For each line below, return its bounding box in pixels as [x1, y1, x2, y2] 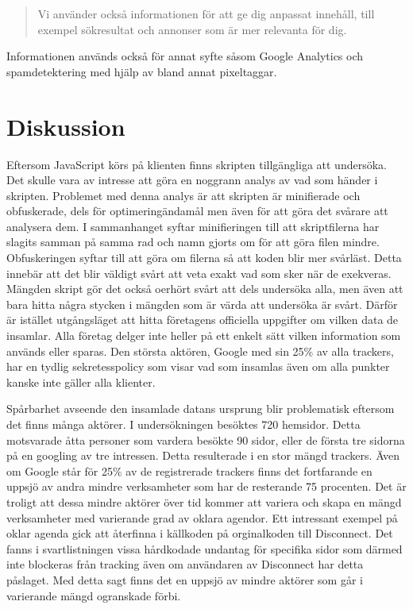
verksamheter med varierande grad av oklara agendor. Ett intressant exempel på [6, 509, 398, 526]
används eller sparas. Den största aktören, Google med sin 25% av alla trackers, [6, 342, 394, 359]
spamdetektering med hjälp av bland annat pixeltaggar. [6, 63, 277, 79]
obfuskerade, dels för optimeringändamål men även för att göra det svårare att [6, 202, 388, 219]
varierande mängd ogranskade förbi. [6, 587, 181, 603]
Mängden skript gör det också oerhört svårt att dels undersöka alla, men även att [6, 280, 403, 297]
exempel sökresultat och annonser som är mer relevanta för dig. [37, 21, 347, 37]
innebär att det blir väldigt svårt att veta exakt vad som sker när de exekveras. [6, 264, 392, 281]
